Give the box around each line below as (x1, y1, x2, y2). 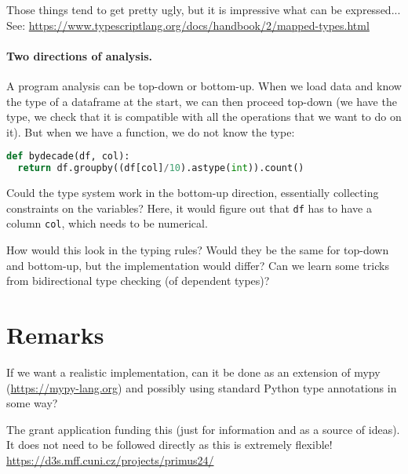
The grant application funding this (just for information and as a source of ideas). (6, 421, 400, 437)
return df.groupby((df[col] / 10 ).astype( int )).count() (17, 162, 304, 174)
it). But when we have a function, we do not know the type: (6, 123, 295, 140)
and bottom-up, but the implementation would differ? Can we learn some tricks (6, 257, 389, 273)
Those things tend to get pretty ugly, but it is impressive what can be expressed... (6, 2, 401, 17)
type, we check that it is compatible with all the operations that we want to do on (6, 108, 402, 125)
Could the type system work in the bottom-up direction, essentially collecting (6, 184, 379, 201)
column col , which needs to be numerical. (6, 215, 208, 232)
